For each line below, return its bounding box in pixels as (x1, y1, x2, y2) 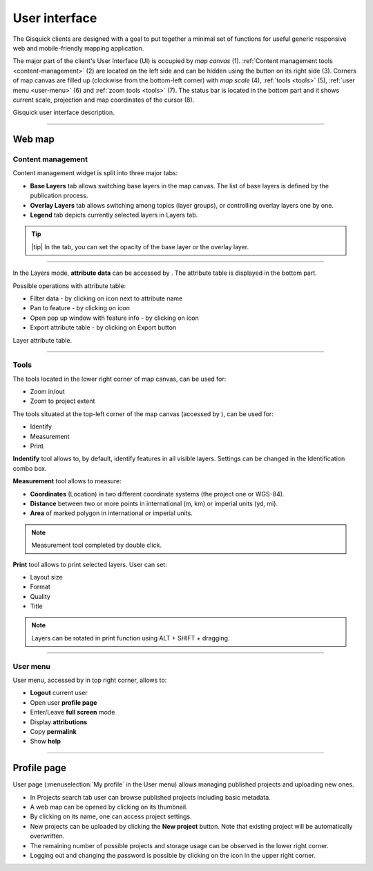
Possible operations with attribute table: (12, 281, 126, 290)
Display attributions (30, 717, 88, 726)
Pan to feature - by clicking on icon (30, 304, 131, 312)
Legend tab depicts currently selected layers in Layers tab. (30, 211, 198, 219)
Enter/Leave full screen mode (30, 708, 115, 717)
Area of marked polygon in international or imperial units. (30, 509, 193, 517)
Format (30, 582, 51, 591)
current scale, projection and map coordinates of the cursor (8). (12, 96, 195, 104)
